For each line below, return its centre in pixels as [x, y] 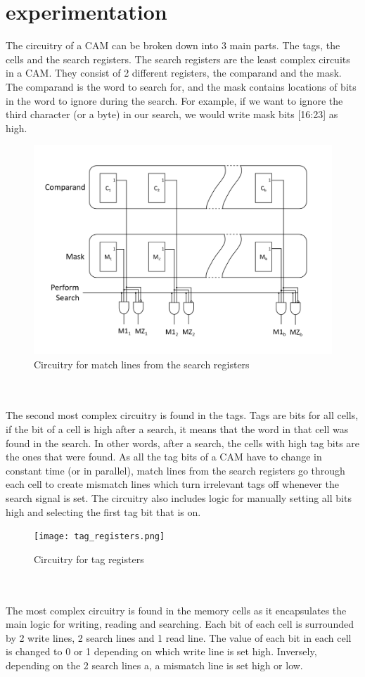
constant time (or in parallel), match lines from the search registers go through [175, 470]
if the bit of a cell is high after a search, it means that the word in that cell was [177, 428]
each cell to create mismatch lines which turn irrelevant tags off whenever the [173, 484]
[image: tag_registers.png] [100, 537]
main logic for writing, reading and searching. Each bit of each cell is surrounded [180, 624]
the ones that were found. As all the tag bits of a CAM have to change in [164, 457]
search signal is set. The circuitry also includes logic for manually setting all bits [179, 497]
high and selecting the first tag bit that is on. [103, 511]
